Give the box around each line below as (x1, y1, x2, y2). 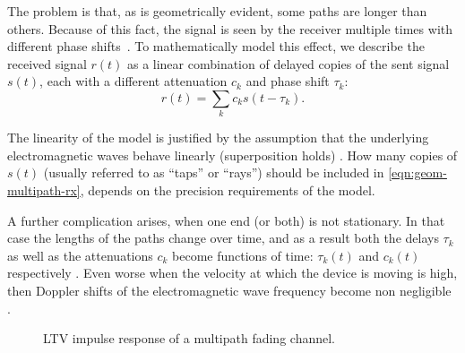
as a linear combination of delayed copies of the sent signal (126, 54, 450, 73)
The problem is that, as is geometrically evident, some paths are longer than (7, 2, 427, 20)
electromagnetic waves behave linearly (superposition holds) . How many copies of (7, 145, 458, 164)
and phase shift (245, 72, 330, 90)
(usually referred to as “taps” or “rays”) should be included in (43, 163, 384, 182)
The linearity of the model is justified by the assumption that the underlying (7, 128, 429, 147)
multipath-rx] (7, 181, 81, 200)
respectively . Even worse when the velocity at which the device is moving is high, (7, 263, 458, 282)
